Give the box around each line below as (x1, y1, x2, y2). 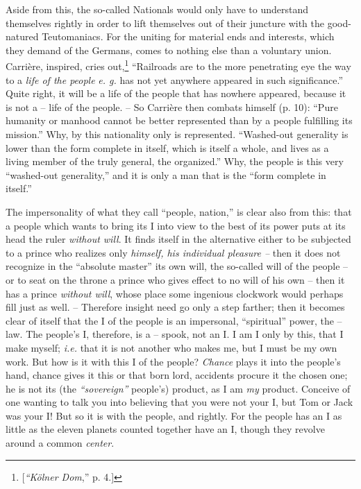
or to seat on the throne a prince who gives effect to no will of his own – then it (6, 272, 345, 286)
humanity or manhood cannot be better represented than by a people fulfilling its (6, 113, 353, 128)
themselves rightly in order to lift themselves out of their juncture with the (6, 15, 325, 30)
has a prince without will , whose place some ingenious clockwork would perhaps (6, 286, 344, 300)
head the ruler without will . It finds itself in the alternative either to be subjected (6, 232, 351, 246)
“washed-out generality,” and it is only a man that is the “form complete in (6, 167, 326, 182)
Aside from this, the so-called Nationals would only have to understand (6, 2, 309, 16)
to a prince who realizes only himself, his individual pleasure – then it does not (6, 245, 341, 259)
